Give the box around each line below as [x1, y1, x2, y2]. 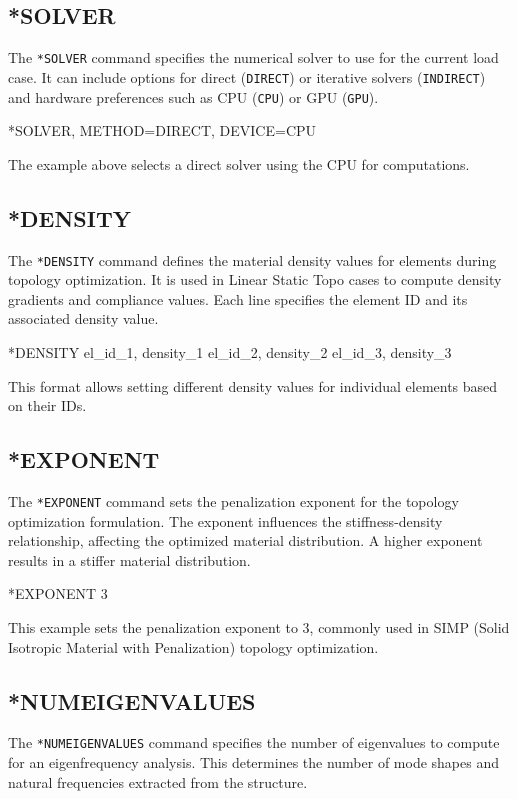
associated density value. [8, 308, 159, 329]
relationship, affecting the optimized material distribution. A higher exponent [8, 530, 483, 551]
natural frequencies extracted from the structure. [8, 771, 308, 792]
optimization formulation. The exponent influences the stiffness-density [8, 510, 443, 531]
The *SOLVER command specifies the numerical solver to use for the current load [8, 47, 499, 68]
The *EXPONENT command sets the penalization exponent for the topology [8, 490, 459, 511]
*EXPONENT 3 [8, 583, 108, 604]
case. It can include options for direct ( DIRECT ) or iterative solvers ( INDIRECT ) [8, 66, 486, 87]
